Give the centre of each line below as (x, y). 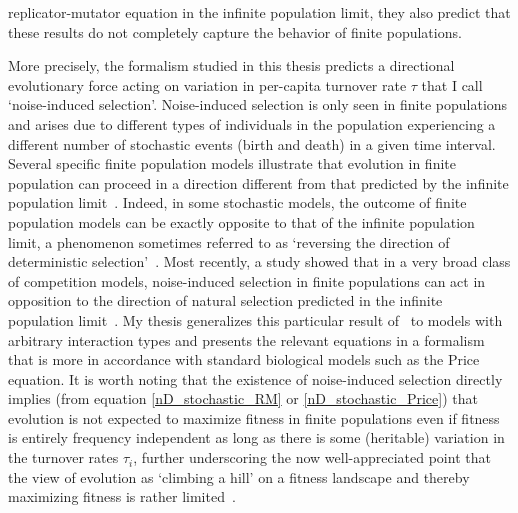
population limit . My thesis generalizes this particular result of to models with (255, 319)
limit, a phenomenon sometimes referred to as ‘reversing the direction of (229, 241)
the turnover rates (63, 457)
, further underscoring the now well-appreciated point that (312, 457)
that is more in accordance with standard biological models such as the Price (244, 359)
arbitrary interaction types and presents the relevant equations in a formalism (246, 339)
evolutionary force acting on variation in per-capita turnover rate (207, 84)
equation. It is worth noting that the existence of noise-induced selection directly (255, 378)
